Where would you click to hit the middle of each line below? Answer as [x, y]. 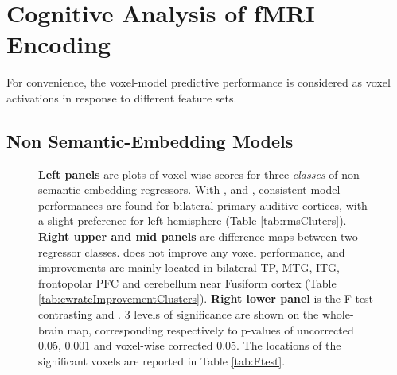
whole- [338, 314]
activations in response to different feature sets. [122, 97]
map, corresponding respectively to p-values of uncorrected [210, 329]
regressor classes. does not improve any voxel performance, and [192, 251]
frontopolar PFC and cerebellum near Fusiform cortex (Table [187, 282]
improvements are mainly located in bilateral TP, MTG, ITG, [189, 267]
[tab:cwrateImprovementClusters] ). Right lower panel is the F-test [206, 298]
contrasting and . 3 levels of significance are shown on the [179, 314]
